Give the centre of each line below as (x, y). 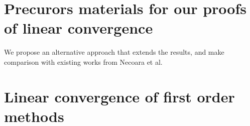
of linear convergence (79, 28)
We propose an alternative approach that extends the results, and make (114, 52)
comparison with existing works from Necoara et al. (83, 61)
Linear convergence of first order (119, 96)
